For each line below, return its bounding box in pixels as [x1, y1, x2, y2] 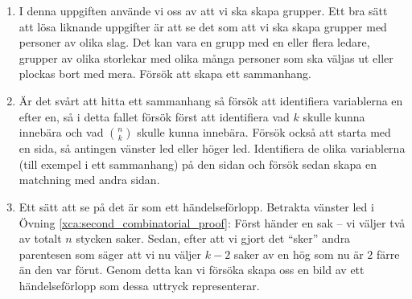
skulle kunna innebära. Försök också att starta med [137, 124, 391, 141]
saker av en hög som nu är [233, 245, 364, 262]
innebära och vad [19, 124, 104, 141]
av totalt [19, 230, 62, 247]
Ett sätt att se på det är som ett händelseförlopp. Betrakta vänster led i [19, 198, 374, 215]
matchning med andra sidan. [19, 171, 160, 188]
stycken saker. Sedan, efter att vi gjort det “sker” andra [76, 230, 351, 247]
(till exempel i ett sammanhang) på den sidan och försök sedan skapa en [19, 155, 377, 172]
